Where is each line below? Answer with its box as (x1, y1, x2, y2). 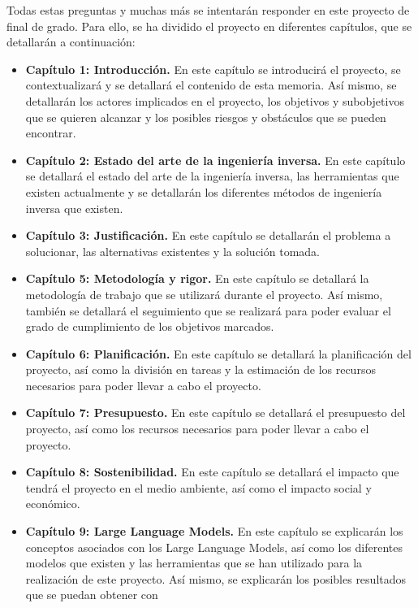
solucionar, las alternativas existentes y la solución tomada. (25, 242, 320, 259)
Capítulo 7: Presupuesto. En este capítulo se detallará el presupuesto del (25, 404, 406, 421)
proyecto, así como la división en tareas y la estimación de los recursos (25, 361, 376, 378)
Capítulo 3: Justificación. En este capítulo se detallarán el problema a (25, 227, 391, 244)
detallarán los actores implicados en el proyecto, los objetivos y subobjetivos (25, 92, 404, 109)
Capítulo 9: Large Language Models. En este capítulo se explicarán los (25, 523, 403, 540)
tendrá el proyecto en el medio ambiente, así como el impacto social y (25, 479, 372, 496)
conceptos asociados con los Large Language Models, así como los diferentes (25, 538, 403, 555)
